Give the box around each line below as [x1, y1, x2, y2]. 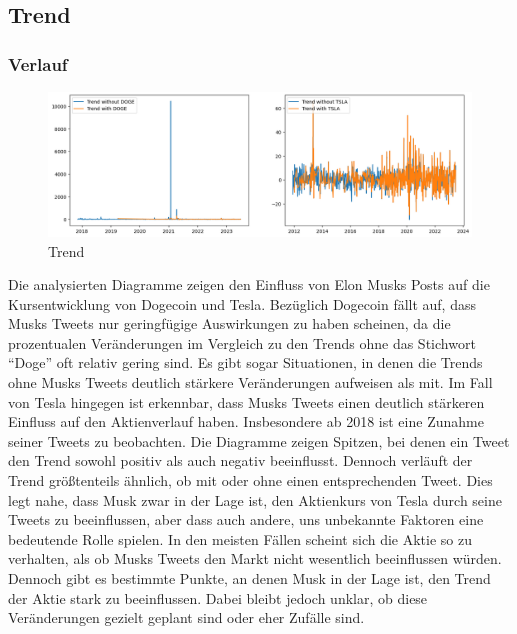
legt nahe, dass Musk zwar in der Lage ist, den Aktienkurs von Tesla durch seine [8, 489, 502, 510]
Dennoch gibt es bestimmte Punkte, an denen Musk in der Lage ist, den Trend [8, 568, 491, 589]
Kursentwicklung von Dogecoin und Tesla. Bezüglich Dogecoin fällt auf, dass [8, 293, 476, 314]
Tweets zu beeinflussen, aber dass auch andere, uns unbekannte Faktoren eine [8, 509, 484, 530]
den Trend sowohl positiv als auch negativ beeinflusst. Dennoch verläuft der [8, 450, 473, 471]
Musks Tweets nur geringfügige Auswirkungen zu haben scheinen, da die [8, 313, 451, 334]
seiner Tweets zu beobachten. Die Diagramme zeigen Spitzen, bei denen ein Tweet [8, 430, 510, 451]
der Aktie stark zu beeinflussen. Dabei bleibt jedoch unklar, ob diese [8, 587, 428, 608]
